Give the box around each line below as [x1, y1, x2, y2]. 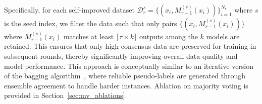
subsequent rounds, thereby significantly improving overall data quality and [4, 51, 238, 61]
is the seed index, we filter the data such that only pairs [4, 18, 177, 28]
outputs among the [139, 31, 198, 41]
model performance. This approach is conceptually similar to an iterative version [4, 60, 254, 71]
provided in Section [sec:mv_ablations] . [4, 90, 127, 100]
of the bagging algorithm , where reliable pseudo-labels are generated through [4, 70, 245, 81]
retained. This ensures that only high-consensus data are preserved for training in [4, 41, 256, 51]
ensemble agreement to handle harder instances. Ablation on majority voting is [4, 80, 248, 90]
